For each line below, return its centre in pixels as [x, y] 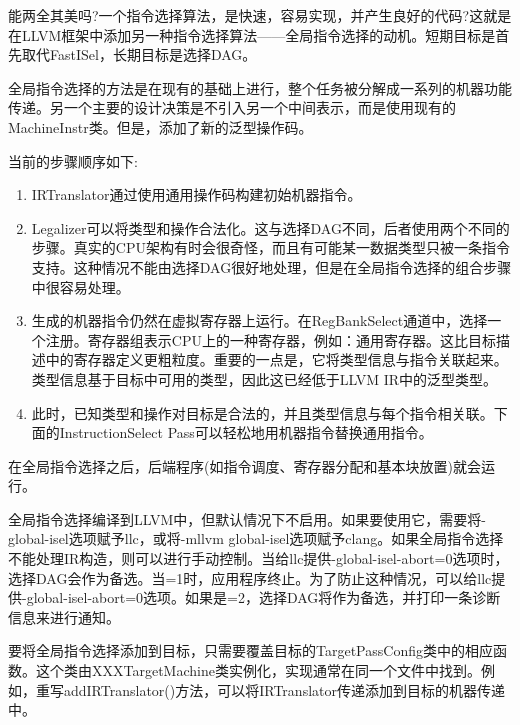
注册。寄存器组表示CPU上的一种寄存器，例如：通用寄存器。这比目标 [270, 339]
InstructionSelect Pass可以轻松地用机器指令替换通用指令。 [246, 432]
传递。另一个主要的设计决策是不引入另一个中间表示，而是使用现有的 [232, 107]
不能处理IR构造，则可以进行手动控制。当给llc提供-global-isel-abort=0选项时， [258, 558]
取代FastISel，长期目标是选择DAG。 [139, 54]
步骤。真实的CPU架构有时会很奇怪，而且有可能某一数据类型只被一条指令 [270, 247]
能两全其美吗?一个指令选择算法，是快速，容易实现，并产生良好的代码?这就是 [260, 15]
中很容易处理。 [80, 286]
